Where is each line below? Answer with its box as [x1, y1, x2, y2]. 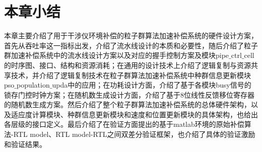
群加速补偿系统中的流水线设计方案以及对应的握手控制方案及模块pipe [4, 50, 229, 60]
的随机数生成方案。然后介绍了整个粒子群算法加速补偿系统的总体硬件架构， [4, 99, 251, 110]
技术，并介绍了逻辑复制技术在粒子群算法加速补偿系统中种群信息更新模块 [11, 69, 251, 80]
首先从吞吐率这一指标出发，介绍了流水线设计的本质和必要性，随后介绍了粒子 [4, 40, 258, 50]
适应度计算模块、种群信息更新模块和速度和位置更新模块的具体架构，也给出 [11, 109, 258, 119]
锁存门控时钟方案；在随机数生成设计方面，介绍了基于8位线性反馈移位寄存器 [4, 89, 254, 100]
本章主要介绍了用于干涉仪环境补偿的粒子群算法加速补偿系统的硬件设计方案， [4, 30, 258, 41]
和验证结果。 [4, 138, 46, 149]
